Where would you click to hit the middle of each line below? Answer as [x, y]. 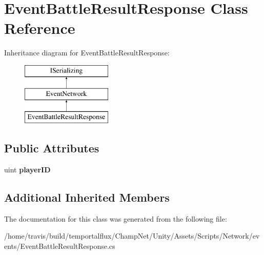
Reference [40, 28]
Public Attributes [52, 148]
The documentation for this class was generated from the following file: [116, 218]
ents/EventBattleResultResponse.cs [60, 246]
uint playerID [27, 170]
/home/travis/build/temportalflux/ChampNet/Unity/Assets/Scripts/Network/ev [132, 236]
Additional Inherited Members [87, 197]
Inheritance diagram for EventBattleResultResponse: [87, 53]
